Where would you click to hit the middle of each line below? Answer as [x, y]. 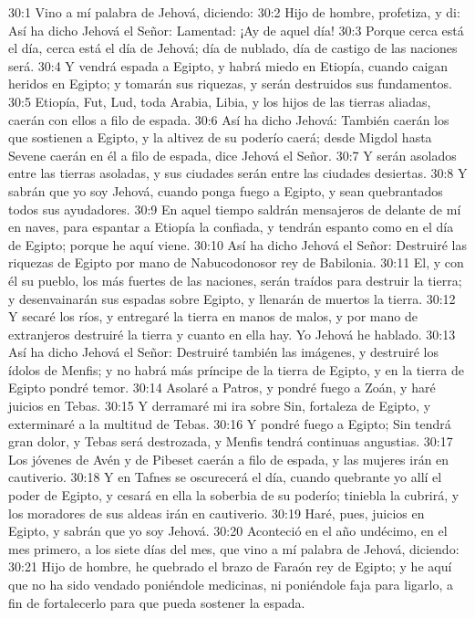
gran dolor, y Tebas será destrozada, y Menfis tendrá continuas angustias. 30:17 [231, 441]
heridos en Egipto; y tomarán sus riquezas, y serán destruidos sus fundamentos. [230, 84]
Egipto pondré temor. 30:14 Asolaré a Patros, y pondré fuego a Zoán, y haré [222, 388]
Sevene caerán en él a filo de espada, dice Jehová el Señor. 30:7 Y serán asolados [232, 155]
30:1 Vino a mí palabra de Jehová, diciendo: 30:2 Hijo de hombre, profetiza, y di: [234, 12]
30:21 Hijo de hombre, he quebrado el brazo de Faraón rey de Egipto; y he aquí [230, 566]
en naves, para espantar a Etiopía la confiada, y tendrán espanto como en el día [231, 227]
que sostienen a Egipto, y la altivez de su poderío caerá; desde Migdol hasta [220, 137]
